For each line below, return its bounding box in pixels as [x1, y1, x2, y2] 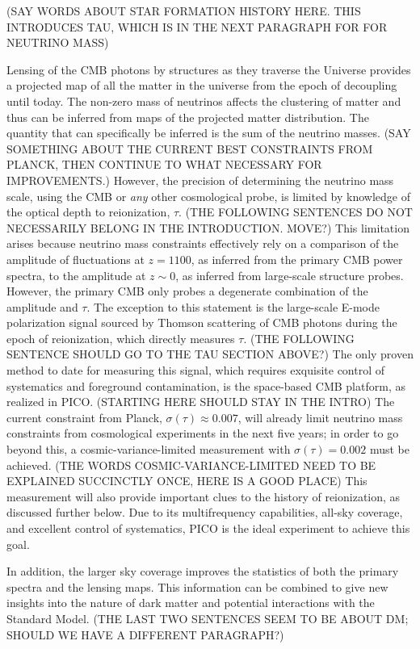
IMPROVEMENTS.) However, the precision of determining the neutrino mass [6, 171, 394, 188]
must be [369, 441, 409, 458]
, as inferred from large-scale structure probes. [175, 266, 404, 283]
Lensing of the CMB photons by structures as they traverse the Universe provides [6, 61, 411, 77]
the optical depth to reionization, [6, 203, 170, 220]
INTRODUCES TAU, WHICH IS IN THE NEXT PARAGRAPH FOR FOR [6, 18, 388, 35]
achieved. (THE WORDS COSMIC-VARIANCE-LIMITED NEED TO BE [6, 456, 376, 473]
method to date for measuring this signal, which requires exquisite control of [6, 362, 385, 379]
